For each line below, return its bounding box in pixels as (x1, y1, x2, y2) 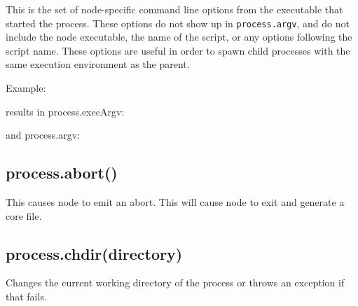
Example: (6, 81, 46, 95)
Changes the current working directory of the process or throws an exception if (6, 275, 345, 290)
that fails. (6, 289, 47, 303)
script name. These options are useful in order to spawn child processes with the (6, 43, 350, 57)
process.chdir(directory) (6, 242, 183, 264)
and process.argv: (6, 127, 81, 142)
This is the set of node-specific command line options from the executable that (6, 2, 343, 16)
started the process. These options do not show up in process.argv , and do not (6, 15, 350, 30)
